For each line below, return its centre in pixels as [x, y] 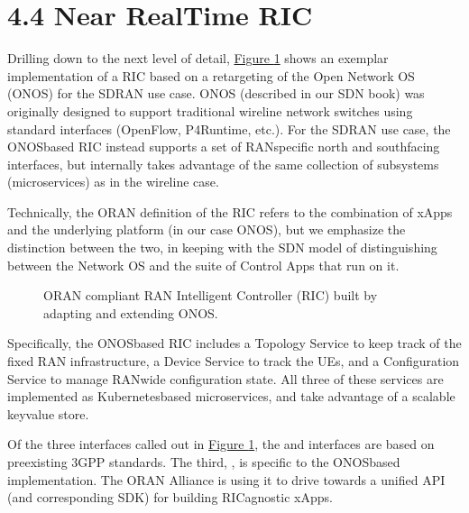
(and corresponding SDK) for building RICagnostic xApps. [170, 497]
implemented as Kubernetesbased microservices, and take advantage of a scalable [231, 396]
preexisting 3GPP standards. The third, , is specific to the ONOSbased [204, 462]
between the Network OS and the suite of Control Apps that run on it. [203, 265]
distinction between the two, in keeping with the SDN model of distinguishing [222, 247]
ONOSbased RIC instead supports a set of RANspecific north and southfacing [224, 147]
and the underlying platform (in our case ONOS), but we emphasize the [207, 229]
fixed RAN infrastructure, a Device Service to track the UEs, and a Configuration [234, 361]
